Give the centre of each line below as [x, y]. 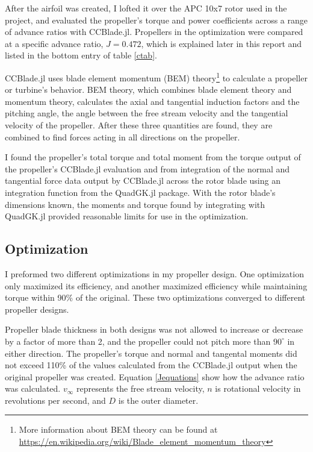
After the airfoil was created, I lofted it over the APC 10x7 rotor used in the [146, 8]
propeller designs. [37, 309]
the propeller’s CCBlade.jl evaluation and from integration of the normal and [147, 168]
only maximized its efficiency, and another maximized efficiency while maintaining [156, 285]
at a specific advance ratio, [54, 43]
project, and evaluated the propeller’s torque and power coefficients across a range [156, 20]
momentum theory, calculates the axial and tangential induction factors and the [152, 101]
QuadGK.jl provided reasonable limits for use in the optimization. [127, 216]
